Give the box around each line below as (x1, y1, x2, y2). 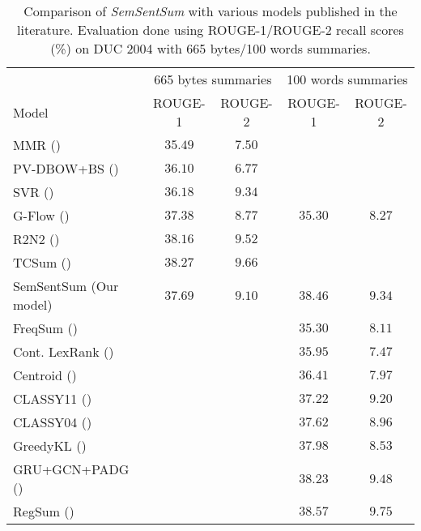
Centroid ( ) (13, 366, 77, 384)
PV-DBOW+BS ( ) (13, 159, 119, 178)
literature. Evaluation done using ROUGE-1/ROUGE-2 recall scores (17, 20, 404, 39)
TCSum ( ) (13, 253, 72, 272)
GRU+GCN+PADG (13, 460, 130, 478)
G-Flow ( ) (13, 206, 70, 225)
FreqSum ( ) (13, 319, 78, 337)
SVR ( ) (13, 182, 54, 201)
